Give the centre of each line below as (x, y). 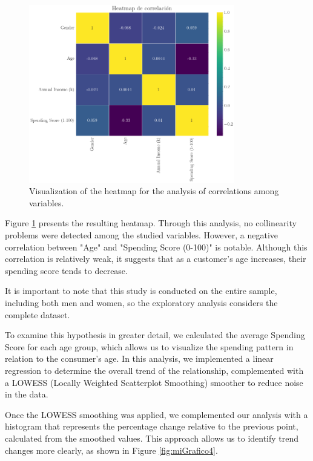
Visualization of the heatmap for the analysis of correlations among (154, 191)
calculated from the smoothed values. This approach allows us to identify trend (152, 438)
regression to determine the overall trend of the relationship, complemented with (154, 370)
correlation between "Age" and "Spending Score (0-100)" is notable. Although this (156, 247)
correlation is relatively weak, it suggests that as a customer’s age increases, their (156, 259)
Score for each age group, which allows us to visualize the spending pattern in (149, 346)
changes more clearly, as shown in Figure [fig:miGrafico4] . (111, 450)
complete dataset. (38, 314)
